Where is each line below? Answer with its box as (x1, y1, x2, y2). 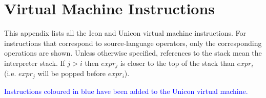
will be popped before (37, 68, 106, 79)
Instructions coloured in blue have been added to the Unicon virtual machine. (4, 85, 248, 96)
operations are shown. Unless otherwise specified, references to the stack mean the (4, 47, 262, 58)
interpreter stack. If (4, 57, 65, 68)
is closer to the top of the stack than (120, 57, 235, 68)
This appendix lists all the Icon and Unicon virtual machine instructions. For (4, 28, 247, 38)
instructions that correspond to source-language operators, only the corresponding (4, 37, 262, 48)
